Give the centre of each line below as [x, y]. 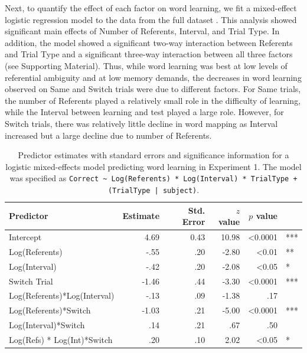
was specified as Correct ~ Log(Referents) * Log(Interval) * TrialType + [153, 178]
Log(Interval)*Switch [47, 325]
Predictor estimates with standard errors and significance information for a [153, 155]
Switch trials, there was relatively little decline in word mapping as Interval [141, 123]
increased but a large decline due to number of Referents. [108, 135]
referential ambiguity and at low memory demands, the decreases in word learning [153, 77]
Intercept [25, 237]
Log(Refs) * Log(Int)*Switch [61, 339]
